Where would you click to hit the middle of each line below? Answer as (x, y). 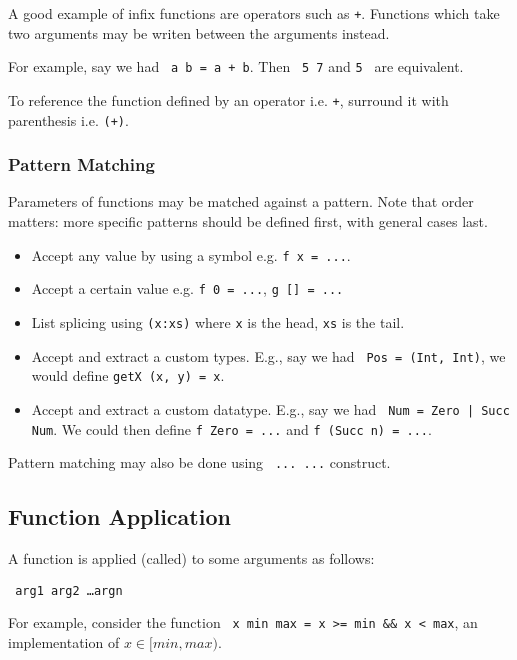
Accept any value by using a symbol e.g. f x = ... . (191, 254)
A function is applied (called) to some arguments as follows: (191, 558)
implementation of (64, 641)
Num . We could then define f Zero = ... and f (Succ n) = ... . (231, 428)
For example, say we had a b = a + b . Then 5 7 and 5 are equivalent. (236, 66)
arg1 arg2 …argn (69, 590)
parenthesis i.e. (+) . (68, 119)
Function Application (119, 516)
